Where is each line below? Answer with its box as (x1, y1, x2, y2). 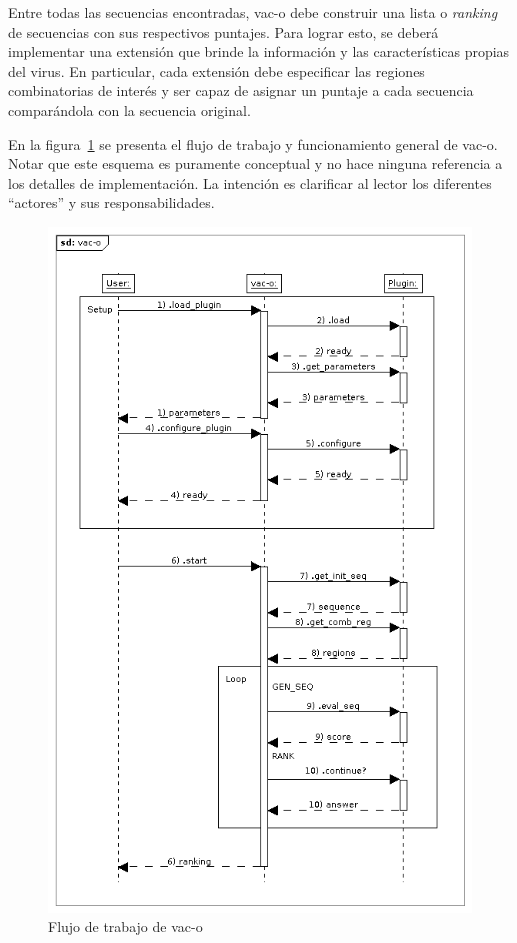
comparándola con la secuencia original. (8, 99, 251, 120)
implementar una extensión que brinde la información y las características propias (8, 41, 510, 62)
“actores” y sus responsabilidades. (8, 192, 215, 213)
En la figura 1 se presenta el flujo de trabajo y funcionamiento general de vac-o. (8, 133, 498, 154)
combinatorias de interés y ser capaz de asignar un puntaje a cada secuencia (8, 80, 474, 101)
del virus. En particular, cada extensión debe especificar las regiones (8, 60, 425, 81)
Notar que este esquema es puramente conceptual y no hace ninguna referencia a (8, 153, 503, 174)
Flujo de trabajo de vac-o (48, 916, 203, 937)
